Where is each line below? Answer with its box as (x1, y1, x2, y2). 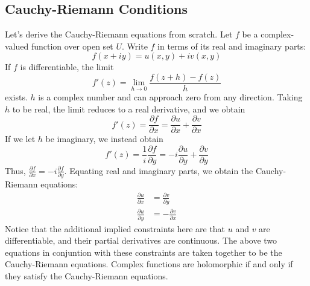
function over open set (31, 39, 113, 52)
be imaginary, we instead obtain (45, 132, 163, 145)
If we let (5, 132, 36, 145)
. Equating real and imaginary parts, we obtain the (64, 164, 253, 177)
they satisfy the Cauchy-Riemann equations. (5, 269, 168, 282)
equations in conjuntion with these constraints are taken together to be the (5, 245, 282, 258)
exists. (5, 91, 28, 103)
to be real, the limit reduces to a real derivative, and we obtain (12, 102, 245, 115)
